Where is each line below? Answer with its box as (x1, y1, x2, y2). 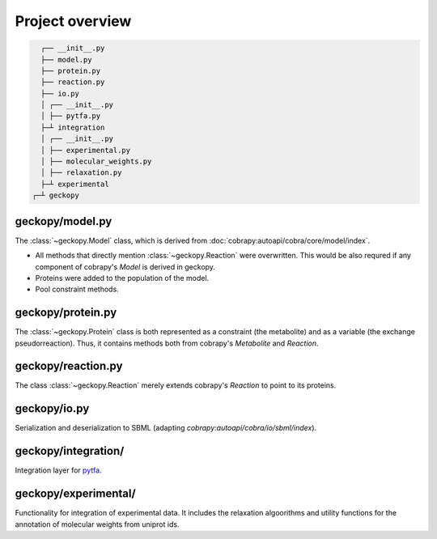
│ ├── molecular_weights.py (40, 157, 152, 166)
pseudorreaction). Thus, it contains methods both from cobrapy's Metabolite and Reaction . (15, 338, 319, 348)
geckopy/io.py (15, 401, 90, 416)
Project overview (15, 12, 132, 30)
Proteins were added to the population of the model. (35, 273, 210, 282)
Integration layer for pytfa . (15, 465, 102, 475)
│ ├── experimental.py (40, 146, 131, 155)
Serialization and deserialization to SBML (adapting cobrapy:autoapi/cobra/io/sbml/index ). (15, 423, 317, 433)
